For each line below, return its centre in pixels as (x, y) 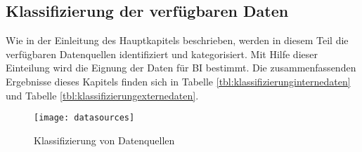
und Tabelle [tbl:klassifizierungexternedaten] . (102, 95)
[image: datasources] (84, 118)
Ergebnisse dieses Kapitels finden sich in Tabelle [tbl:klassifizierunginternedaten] (178, 81)
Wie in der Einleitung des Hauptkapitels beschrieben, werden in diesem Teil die (177, 40)
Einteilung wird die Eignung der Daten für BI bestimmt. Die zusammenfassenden (181, 68)
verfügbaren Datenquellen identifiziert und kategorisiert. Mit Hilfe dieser (162, 54)
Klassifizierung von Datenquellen (104, 140)
